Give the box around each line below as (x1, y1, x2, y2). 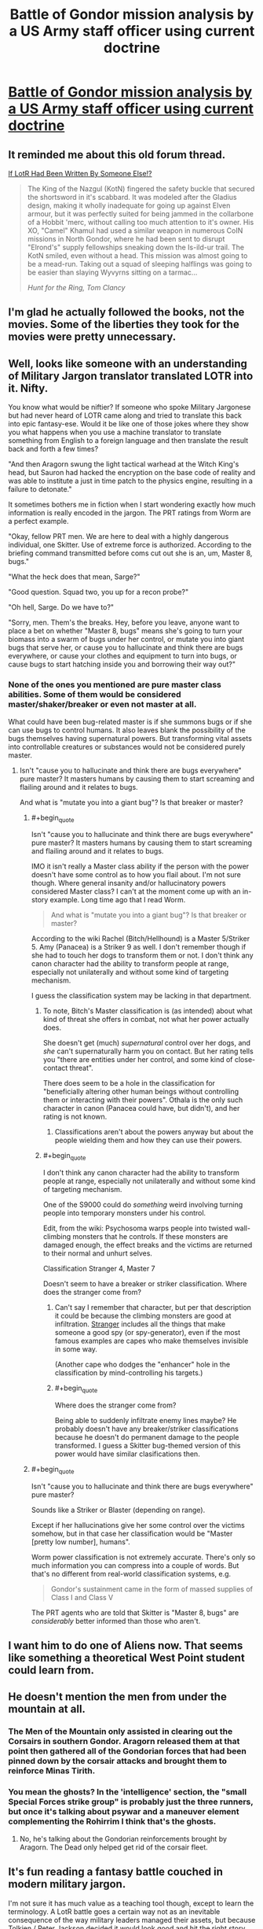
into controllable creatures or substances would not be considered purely (8, 742, 246, 751)
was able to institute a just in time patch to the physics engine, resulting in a (8, 476, 254, 485)
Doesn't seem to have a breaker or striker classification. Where (42, 1279, 247, 1289)
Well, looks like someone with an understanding (8, 356, 247, 371)
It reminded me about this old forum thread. (8, 148, 226, 161)
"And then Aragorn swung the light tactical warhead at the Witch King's (8, 459, 239, 469)
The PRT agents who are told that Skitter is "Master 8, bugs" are (31, 1607, 239, 1617)
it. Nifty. (8, 382, 49, 395)
